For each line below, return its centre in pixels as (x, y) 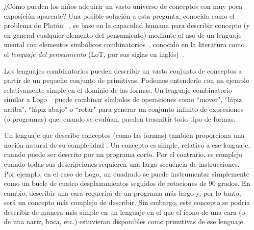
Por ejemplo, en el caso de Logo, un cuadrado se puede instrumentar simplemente (127, 173)
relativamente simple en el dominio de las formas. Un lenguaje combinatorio (118, 89)
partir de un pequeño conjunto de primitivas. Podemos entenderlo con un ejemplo (127, 80)
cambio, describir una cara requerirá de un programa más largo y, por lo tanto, (123, 192)
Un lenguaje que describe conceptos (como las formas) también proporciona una (124, 135)
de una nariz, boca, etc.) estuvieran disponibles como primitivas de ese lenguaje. (125, 221)
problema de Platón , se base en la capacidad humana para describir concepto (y (127, 25)
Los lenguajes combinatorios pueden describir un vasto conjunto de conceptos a (123, 70)
